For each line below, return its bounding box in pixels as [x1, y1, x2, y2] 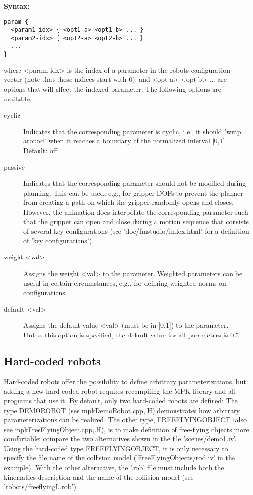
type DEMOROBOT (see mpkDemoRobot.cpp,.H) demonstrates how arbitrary [4, 405, 240, 415]
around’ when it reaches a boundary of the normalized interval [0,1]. [23, 136, 227, 146]
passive [4, 161, 25, 172]
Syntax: [4, 1, 30, 11]
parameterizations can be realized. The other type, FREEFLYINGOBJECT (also [4, 415, 247, 425]
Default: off [23, 145, 58, 156]
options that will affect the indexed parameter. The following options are [4, 84, 221, 94]
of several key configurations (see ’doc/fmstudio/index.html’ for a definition [23, 226, 249, 236]
